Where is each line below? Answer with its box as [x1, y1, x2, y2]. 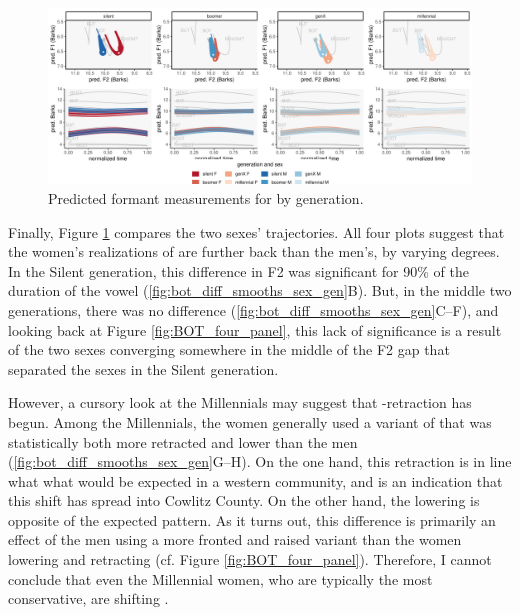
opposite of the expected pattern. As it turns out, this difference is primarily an [8, 509, 496, 530]
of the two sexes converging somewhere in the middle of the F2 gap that [8, 339, 450, 360]
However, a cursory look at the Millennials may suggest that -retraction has [8, 392, 472, 413]
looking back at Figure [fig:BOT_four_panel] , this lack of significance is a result [8, 319, 502, 340]
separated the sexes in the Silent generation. [8, 358, 279, 379]
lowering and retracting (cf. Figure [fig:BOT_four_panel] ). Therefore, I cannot [8, 549, 492, 570]
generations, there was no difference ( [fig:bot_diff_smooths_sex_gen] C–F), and [8, 299, 499, 320]
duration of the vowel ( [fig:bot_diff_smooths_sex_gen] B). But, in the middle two [8, 280, 512, 301]
